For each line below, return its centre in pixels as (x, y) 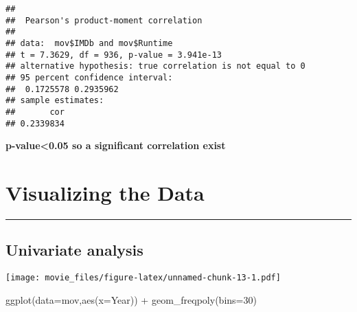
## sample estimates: (55, 101)
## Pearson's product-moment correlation (104, 20)
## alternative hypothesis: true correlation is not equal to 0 (156, 66)
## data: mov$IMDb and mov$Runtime (89, 43)
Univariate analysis (74, 250)
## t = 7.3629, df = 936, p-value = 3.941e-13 (114, 55)
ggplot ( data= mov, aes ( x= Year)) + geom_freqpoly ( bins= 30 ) (131, 299)
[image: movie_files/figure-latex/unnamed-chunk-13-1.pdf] (143, 278)
